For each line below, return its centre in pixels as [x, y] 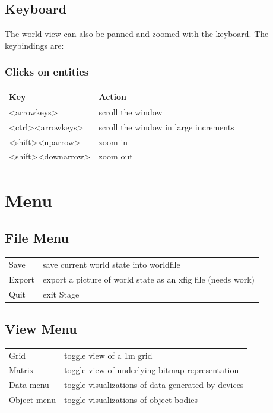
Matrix [22, 370]
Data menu [29, 385]
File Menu [37, 238]
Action [113, 97]
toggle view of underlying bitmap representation [151, 370]
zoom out [116, 156]
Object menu [32, 400]
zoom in [113, 141]
